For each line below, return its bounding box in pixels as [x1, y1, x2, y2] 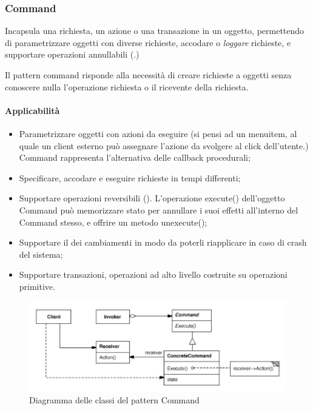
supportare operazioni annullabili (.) [5, 48, 140, 61]
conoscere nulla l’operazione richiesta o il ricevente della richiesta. [5, 80, 249, 93]
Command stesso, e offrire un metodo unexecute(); [19, 215, 207, 228]
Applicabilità [5, 104, 60, 116]
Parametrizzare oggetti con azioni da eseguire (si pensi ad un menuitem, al [19, 127, 297, 139]
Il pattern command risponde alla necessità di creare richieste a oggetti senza [5, 69, 292, 81]
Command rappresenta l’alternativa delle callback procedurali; [19, 151, 251, 164]
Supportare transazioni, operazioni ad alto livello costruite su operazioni [19, 268, 288, 281]
